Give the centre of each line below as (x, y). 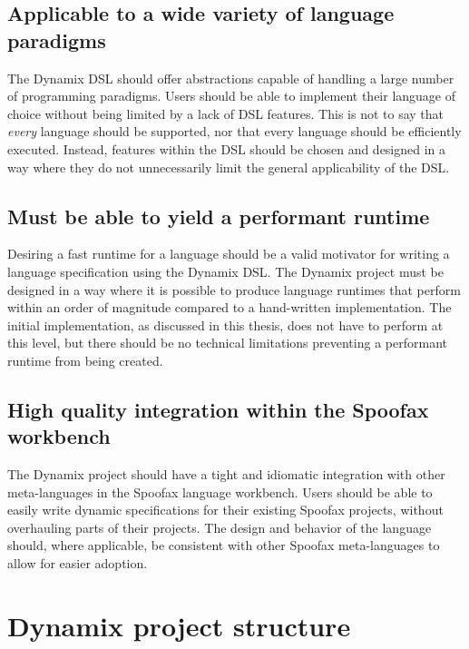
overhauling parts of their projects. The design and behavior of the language (220, 527)
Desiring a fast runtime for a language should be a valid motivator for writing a (229, 254)
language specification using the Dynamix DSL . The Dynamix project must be (225, 271)
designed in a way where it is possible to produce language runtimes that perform (234, 289)
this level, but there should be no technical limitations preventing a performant (227, 343)
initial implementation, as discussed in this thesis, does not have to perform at (225, 324)
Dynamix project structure (179, 625)
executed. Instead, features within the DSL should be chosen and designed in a (227, 148)
